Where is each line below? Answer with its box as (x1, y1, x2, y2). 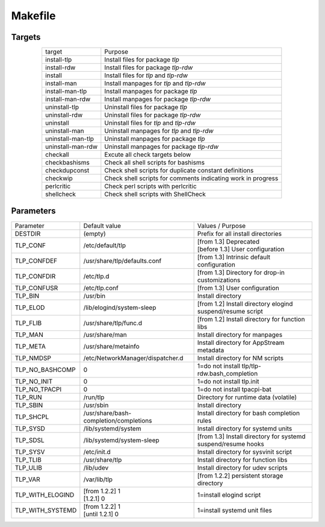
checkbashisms (45, 159, 90, 167)
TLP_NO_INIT (14, 377, 53, 385)
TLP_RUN (14, 393, 42, 401)
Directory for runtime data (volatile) (197, 393, 297, 401)
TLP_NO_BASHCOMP (14, 365, 76, 374)
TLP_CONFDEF (14, 256, 58, 265)
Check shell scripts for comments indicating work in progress (104, 174, 279, 183)
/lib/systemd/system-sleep (83, 436, 159, 444)
